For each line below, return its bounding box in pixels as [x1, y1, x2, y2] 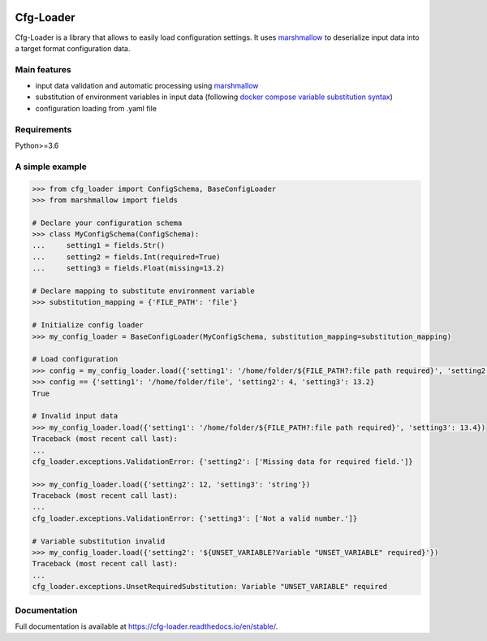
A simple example [15, 161, 87, 172]
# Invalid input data [32, 411, 119, 421]
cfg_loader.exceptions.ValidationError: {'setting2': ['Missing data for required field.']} [32, 457, 413, 466]
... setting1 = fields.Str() [32, 240, 166, 250]
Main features [15, 63, 72, 75]
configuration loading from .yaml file [35, 103, 157, 113]
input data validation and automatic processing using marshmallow [35, 81, 259, 91]
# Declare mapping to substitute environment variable [32, 287, 255, 296]
